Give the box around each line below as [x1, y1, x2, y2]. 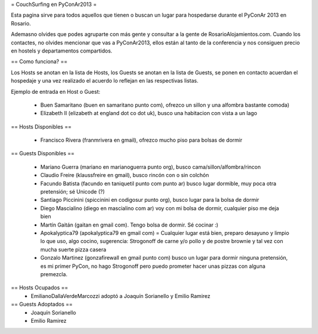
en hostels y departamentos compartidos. [11, 47, 112, 54]
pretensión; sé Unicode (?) [40, 188, 105, 195]
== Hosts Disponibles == [11, 123, 72, 130]
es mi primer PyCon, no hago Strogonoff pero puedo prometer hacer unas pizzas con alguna [40, 263, 266, 270]
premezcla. [40, 270, 68, 277]
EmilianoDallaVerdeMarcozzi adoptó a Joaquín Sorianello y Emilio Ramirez [31, 292, 211, 299]
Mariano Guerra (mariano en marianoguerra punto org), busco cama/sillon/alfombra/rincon [40, 163, 261, 171]
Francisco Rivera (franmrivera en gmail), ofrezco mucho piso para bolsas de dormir [40, 136, 243, 144]
